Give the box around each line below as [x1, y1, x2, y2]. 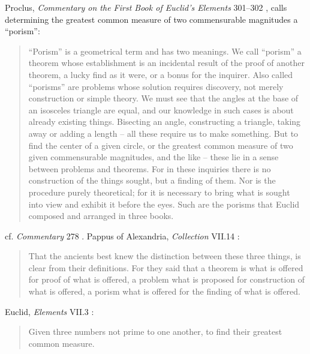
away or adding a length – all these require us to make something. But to [28, 127, 299, 139]
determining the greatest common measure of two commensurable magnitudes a [5, 13, 298, 25]
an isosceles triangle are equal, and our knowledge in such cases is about [28, 103, 294, 116]
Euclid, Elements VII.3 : [5, 305, 94, 317]
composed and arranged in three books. [28, 209, 174, 222]
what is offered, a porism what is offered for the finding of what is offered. [28, 285, 300, 298]
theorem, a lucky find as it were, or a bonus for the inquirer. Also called [28, 68, 293, 80]
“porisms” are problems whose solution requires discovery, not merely [28, 80, 284, 92]
